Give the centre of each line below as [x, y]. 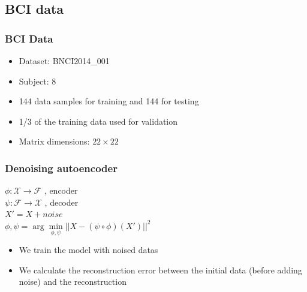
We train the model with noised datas [88, 250]
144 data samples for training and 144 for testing [109, 101]
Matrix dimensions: [54, 141]
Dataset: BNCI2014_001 [64, 61]
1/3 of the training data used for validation [98, 121]
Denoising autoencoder [61, 168]
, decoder [61, 202]
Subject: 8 [37, 81]
